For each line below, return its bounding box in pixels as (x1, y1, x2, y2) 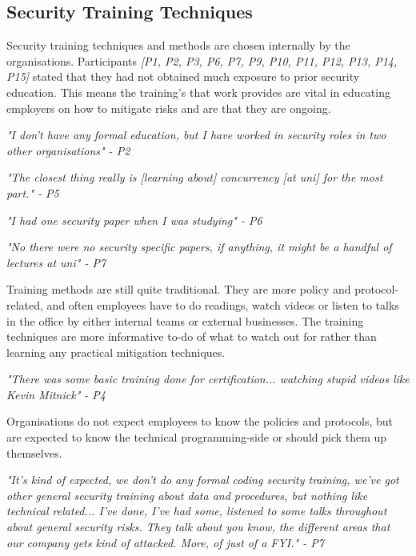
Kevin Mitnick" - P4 (6, 386, 106, 402)
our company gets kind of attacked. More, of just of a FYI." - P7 (6, 534, 324, 550)
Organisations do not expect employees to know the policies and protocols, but (6, 413, 394, 430)
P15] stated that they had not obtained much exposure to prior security (6, 68, 360, 85)
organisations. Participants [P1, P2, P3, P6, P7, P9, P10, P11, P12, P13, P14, (6, 52, 398, 69)
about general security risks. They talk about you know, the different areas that (6, 518, 390, 535)
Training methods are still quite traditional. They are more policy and (6, 281, 351, 298)
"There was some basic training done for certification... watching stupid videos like (6, 370, 410, 387)
